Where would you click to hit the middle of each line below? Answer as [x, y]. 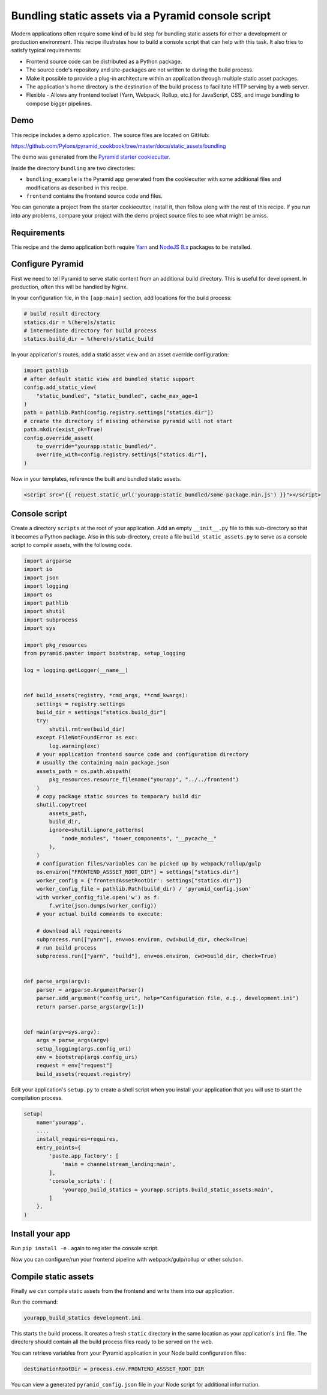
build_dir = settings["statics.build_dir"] [101, 712]
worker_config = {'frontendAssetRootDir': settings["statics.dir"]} [139, 880]
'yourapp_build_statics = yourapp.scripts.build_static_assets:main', [168, 1189]
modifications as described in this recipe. [77, 188]
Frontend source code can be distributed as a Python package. [104, 61]
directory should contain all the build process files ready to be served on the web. [112, 1342]
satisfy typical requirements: [46, 50]
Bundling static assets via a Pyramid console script [141, 16]
